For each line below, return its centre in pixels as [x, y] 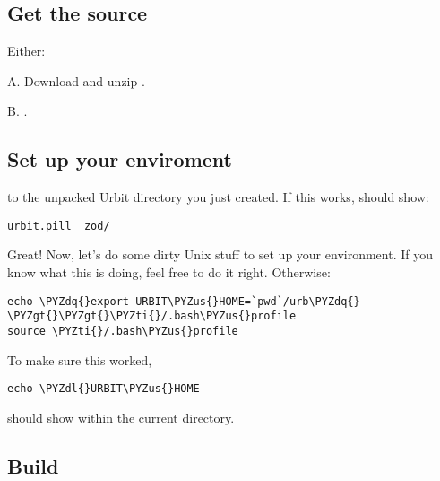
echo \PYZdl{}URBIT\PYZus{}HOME [104, 389]
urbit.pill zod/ [59, 226]
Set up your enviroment [120, 159]
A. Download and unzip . [76, 80]
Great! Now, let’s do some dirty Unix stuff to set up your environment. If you [220, 254]
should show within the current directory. [121, 417]
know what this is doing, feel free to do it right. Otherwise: [169, 272]
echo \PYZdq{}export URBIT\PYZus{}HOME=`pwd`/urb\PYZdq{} [184, 301]
